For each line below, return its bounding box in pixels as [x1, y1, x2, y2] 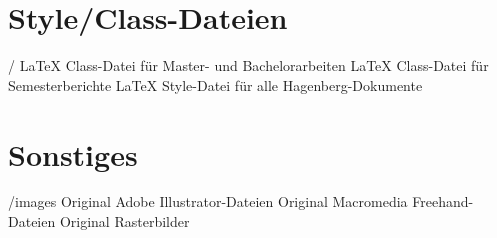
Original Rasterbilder [59, 211, 190, 232]
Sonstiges [8, 133, 138, 174]
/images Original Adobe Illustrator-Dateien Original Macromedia [8, 191, 408, 212]
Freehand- [412, 191, 474, 212]
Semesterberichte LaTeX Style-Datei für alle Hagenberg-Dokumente [8, 74, 423, 95]
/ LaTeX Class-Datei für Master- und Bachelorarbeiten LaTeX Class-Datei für [8, 55, 489, 76]
